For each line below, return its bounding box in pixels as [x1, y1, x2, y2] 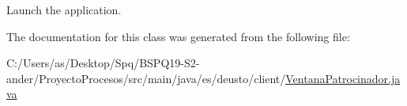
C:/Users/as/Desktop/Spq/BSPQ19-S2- [6, 55, 200, 71]
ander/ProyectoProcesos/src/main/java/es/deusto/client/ [6, 70, 286, 86]
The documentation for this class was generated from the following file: [6, 28, 350, 44]
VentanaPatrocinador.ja [285, 70, 401, 86]
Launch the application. [6, 2, 122, 17]
